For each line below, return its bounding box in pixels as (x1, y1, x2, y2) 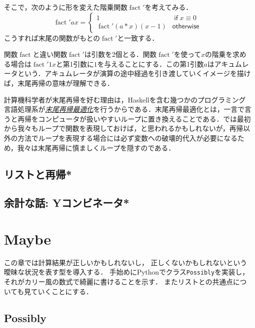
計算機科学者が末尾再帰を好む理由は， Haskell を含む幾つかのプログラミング (4, 94, 246, 104)
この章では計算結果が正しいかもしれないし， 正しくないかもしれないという (4, 257, 247, 267)
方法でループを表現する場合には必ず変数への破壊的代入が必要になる (17, 132, 238, 143)
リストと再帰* (4, 166, 72, 181)
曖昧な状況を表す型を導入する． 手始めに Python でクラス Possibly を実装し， (4, 267, 249, 277)
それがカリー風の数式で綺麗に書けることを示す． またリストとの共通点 (4, 277, 233, 287)
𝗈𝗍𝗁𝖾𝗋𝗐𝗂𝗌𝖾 (172, 23, 199, 30)
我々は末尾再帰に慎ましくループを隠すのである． (17, 142, 175, 152)
